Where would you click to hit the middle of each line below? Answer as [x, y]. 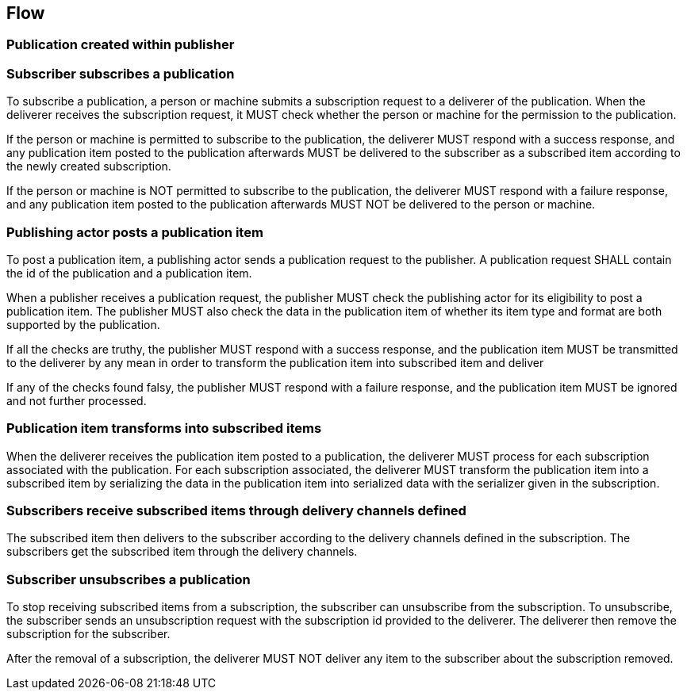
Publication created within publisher [121, 45]
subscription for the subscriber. [88, 634]
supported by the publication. [83, 324]
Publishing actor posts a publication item [135, 232]
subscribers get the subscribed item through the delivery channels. [182, 552]
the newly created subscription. [89, 166]
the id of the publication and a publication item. [129, 273]
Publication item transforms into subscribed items [164, 428]
